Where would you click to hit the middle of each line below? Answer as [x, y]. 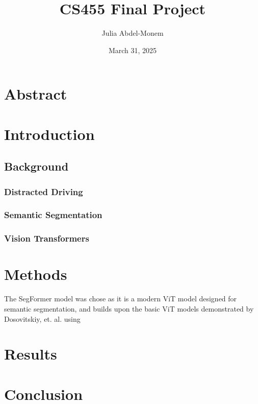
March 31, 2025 [133, 50]
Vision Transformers [47, 238]
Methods [36, 274]
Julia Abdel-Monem [133, 33]
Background [36, 166]
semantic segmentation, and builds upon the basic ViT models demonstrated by [129, 308]
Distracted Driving [44, 191]
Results [31, 354]
